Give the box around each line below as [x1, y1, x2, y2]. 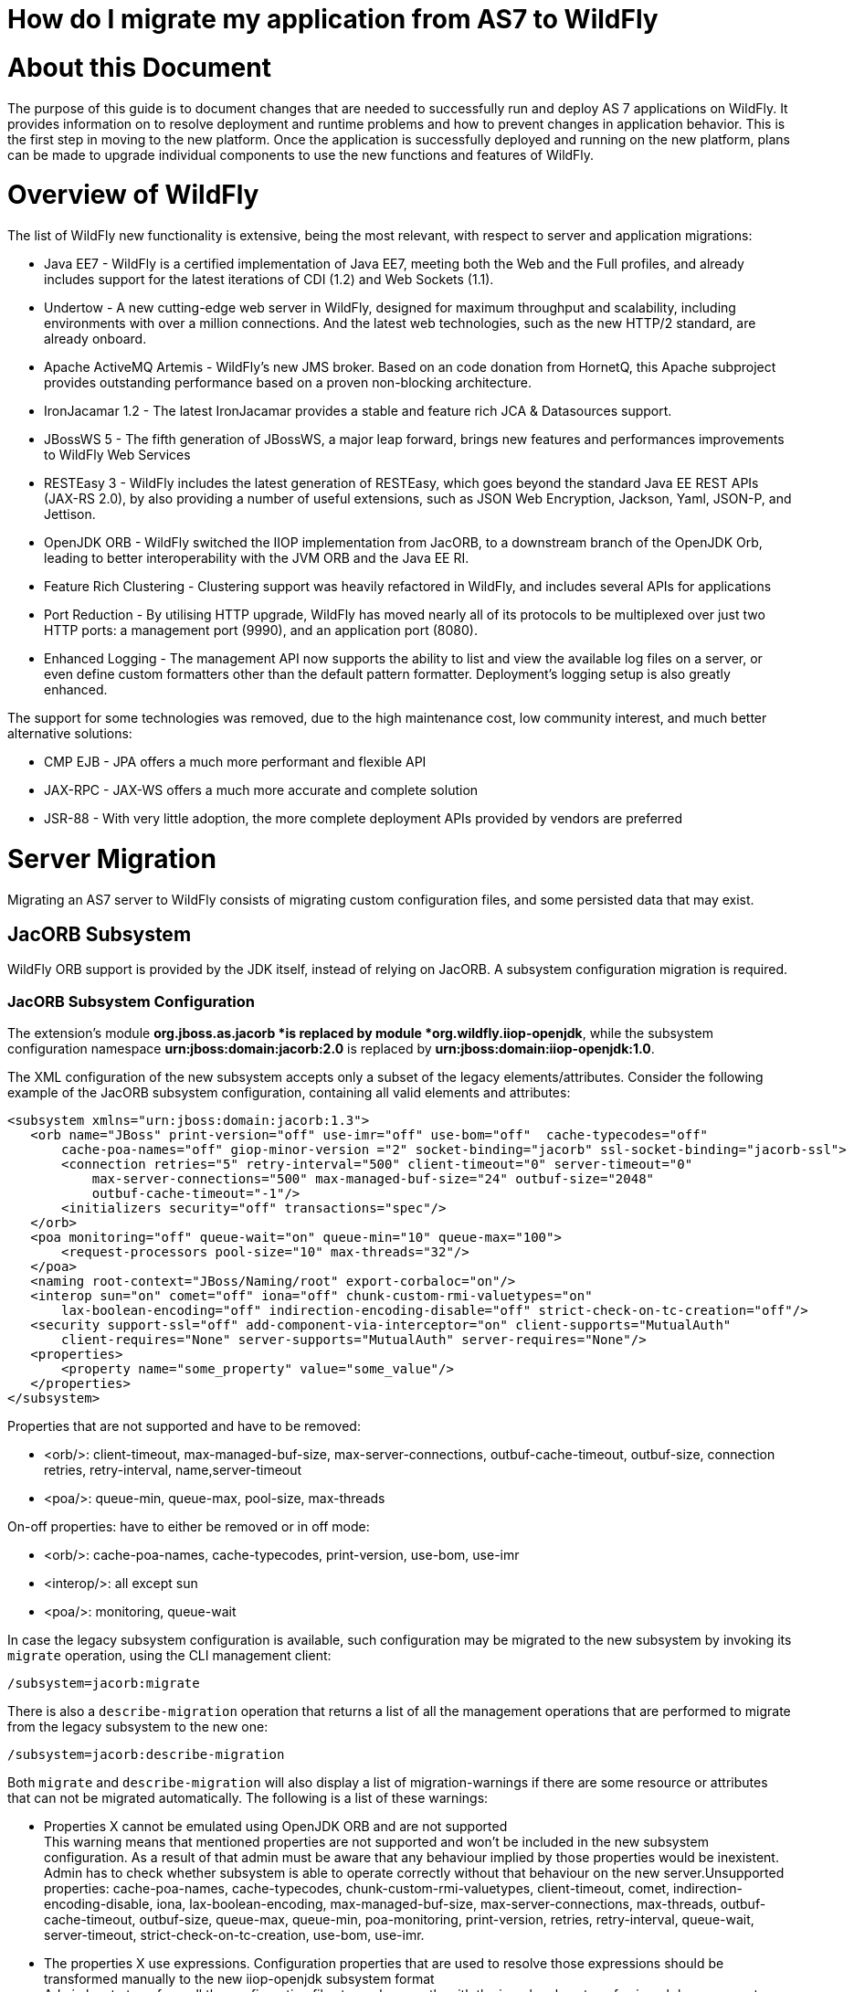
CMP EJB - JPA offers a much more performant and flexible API [44, 754, 427, 769]
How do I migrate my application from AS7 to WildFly [7, 4, 659, 35]
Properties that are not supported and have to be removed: [7, 1418, 361, 1435]
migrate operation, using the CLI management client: [7, 1648, 332, 1664]
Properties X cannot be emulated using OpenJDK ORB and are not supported [44, 1818, 508, 1835]
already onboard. [44, 331, 147, 346]
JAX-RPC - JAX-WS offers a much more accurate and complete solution [44, 782, 479, 798]
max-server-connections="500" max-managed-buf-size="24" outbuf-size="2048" [91, 1171, 655, 1187]
